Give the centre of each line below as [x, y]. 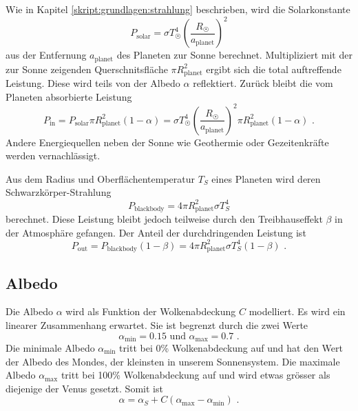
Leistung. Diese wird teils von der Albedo [93, 83]
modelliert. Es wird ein [297, 311]
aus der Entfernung [46, 55]
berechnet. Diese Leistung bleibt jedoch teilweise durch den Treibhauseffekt [164, 219]
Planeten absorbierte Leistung [69, 96]
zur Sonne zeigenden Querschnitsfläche [87, 69]
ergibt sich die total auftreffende [274, 69]
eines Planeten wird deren [266, 178]
